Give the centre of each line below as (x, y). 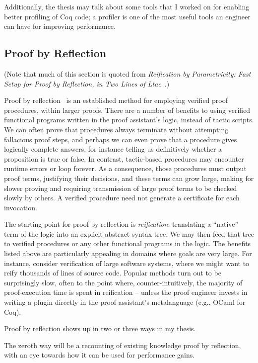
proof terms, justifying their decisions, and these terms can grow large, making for (129, 178)
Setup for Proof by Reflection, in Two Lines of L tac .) (87, 83)
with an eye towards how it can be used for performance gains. (99, 355)
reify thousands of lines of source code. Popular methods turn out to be (113, 273)
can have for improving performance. (60, 26)
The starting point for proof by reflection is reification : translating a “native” (121, 224)
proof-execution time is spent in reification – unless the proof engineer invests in (126, 292)
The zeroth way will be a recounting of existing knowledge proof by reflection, (123, 345)
